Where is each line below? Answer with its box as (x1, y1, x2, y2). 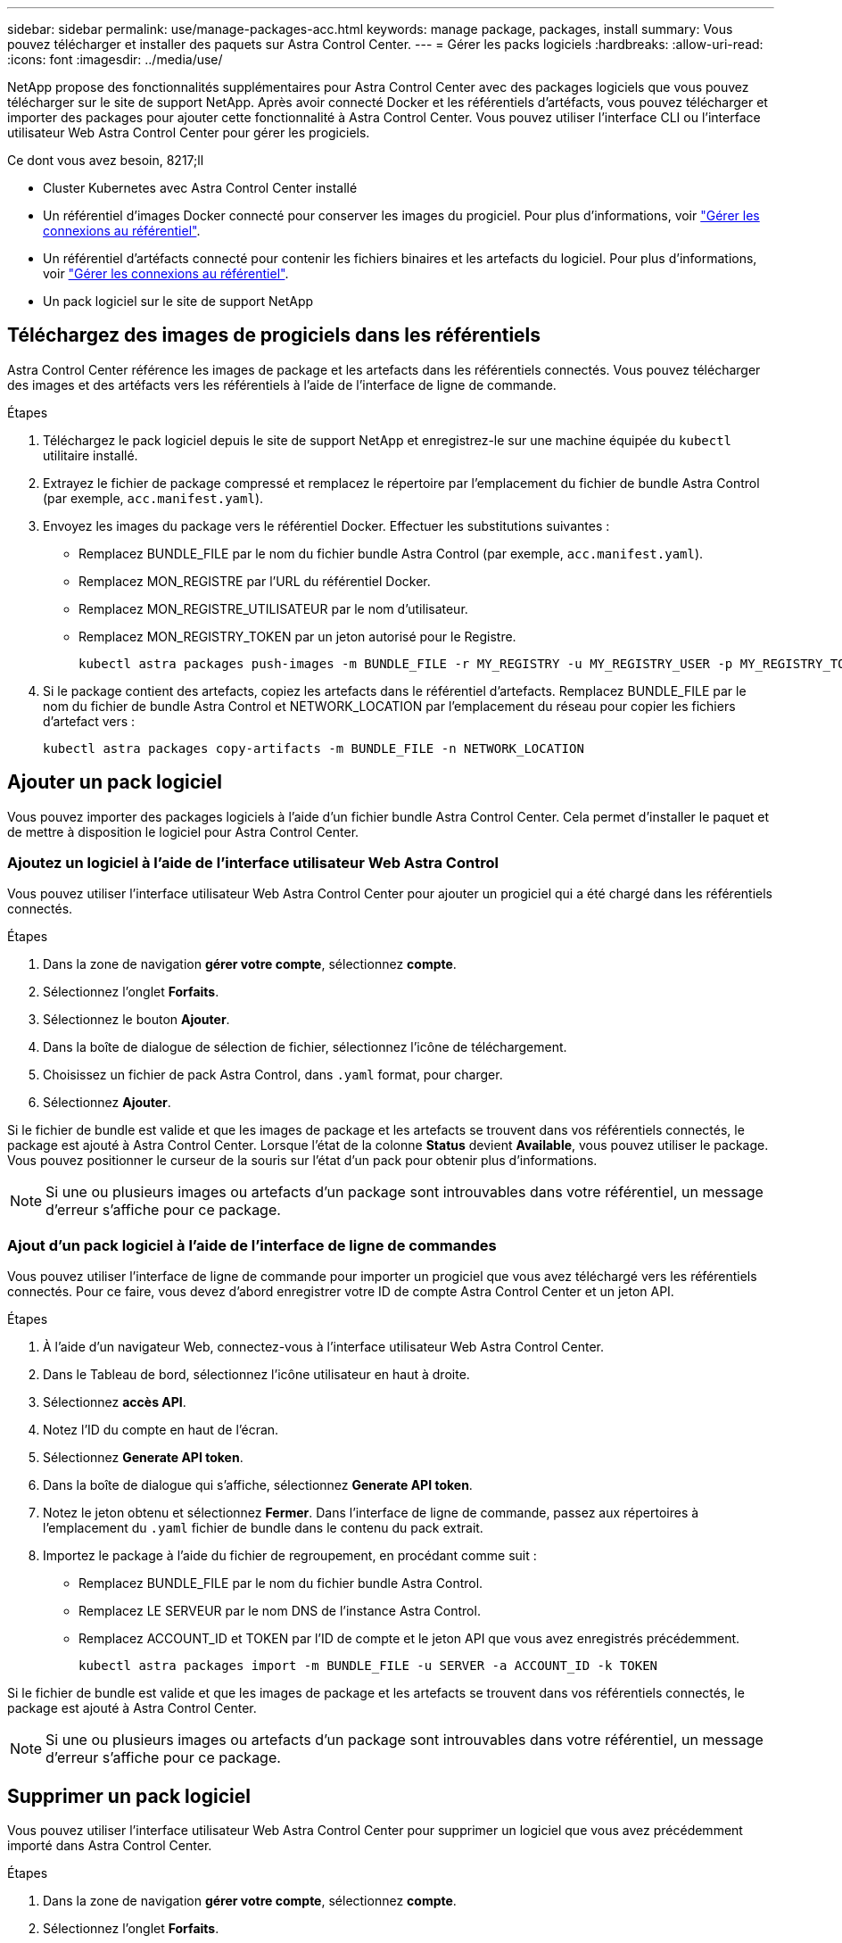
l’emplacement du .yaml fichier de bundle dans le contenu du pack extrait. (43, 1520, 483, 1536)
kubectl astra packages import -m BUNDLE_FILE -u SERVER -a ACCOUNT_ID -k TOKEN (78, 1658, 658, 1674)
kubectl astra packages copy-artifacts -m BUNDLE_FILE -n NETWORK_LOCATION (43, 740, 584, 756)
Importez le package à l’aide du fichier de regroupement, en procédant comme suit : (43, 1548, 537, 1564)
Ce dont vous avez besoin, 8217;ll (7, 153, 204, 168)
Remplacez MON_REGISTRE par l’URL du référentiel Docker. (78, 573, 431, 589)
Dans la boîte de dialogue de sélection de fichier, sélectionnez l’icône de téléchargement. (43, 1039, 567, 1055)
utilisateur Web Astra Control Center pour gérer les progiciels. (7, 125, 370, 140)
